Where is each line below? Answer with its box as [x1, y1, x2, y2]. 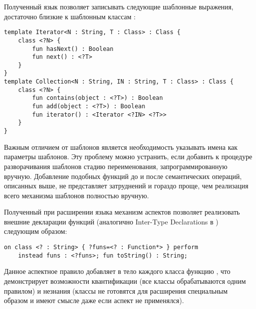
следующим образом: [4, 226, 67, 236]
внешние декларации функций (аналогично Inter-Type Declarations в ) [4, 216, 219, 226]
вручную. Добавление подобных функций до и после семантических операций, [4, 171, 242, 181]
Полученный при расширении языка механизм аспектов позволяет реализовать [4, 207, 240, 217]
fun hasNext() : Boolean [32, 45, 113, 52]
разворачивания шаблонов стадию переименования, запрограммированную [4, 161, 228, 171]
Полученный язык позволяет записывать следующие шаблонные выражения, [4, 1, 234, 11]
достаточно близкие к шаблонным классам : [4, 11, 136, 21]
